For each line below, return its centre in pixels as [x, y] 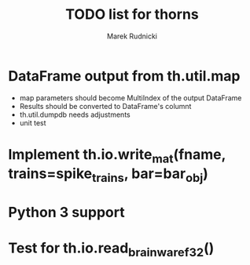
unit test [33, 122]
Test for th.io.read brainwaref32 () [111, 250]
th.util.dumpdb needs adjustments [75, 114]
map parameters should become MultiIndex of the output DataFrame [131, 98]
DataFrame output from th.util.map [124, 76]
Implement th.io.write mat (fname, [117, 156]
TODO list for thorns [132, 15]
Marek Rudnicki [132, 36]
